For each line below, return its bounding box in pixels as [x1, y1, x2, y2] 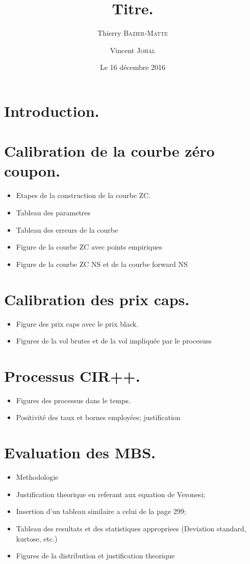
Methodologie [16, 472, 59, 482]
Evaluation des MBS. [4, 442, 156, 463]
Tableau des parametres [16, 207, 91, 217]
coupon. [4, 160, 61, 181]
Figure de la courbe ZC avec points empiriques [16, 241, 162, 252]
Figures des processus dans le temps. [16, 395, 131, 405]
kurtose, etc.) [16, 533, 58, 544]
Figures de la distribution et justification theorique [16, 550, 175, 561]
